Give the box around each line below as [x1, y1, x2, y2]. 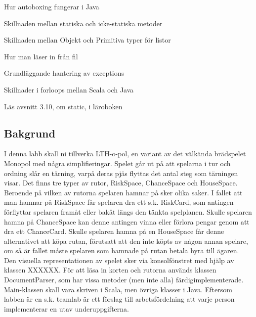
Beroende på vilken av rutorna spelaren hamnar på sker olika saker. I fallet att [4, 187, 243, 197]
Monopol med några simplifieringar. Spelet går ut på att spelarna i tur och [4, 158, 231, 168]
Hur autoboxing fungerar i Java [4, 1, 99, 11]
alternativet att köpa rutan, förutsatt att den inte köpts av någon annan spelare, [4, 235, 248, 246]
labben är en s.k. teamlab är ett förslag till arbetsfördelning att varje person [4, 294, 235, 304]
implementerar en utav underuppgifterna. [4, 303, 129, 314]
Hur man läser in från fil [4, 51, 78, 61]
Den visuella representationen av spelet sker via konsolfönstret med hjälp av [4, 255, 234, 265]
